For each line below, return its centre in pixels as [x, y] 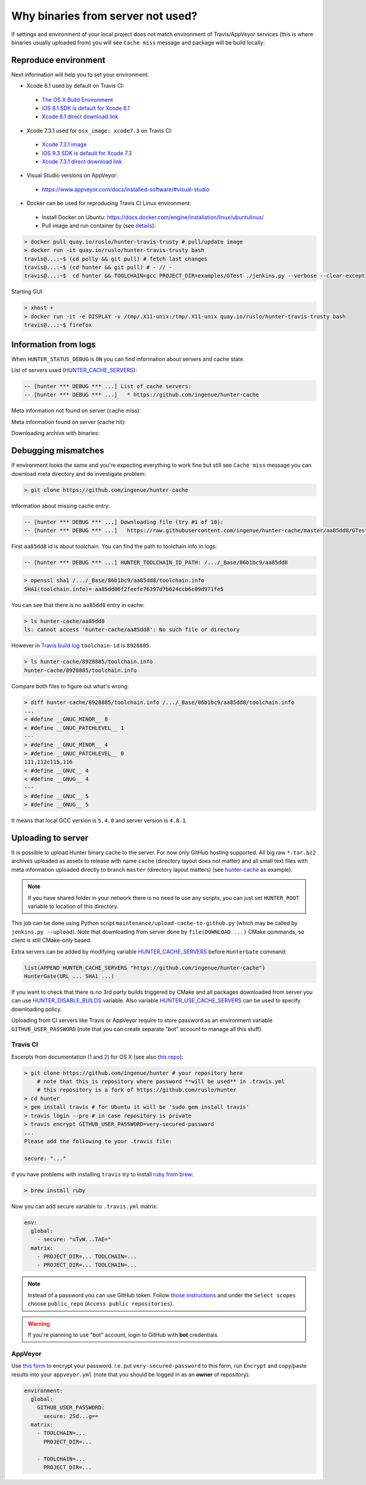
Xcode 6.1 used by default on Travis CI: [75, 86]
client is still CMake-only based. [51, 940]
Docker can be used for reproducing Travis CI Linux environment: [109, 203]
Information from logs [54, 344]
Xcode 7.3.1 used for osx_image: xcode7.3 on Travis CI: [100, 131]
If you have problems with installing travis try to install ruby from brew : [102, 1174]
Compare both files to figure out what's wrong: [70, 686]
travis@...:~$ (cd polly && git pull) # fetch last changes [116, 259]
